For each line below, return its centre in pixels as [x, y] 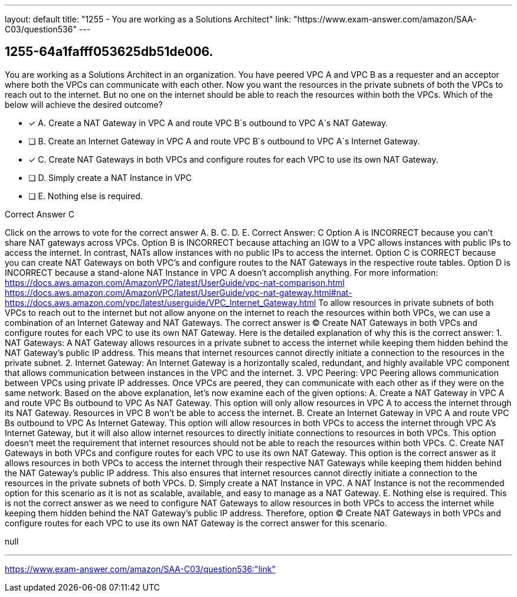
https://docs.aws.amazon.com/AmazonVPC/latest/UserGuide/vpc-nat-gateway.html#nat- [179, 292]
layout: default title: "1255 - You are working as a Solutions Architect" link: [148, 19]
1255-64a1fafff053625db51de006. [109, 52]
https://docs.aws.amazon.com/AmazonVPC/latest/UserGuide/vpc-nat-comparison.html [175, 282]
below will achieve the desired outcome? [84, 104]
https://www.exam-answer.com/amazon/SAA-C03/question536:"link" [140, 569]
